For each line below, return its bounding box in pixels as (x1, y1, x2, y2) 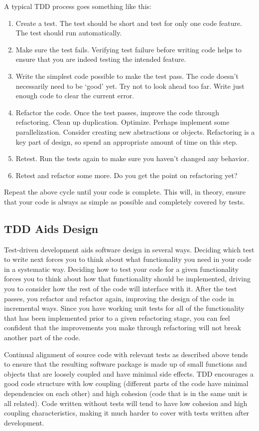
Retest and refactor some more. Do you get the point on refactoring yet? (15, 170, 238, 180)
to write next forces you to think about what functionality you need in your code (4, 254, 252, 264)
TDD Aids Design (4, 220, 99, 236)
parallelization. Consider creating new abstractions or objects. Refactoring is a (15, 126, 255, 137)
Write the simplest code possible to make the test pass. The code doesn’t (15, 70, 239, 81)
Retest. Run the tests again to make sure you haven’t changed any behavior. (15, 153, 249, 164)
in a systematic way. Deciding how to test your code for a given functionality (4, 263, 239, 274)
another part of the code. (4, 332, 81, 343)
